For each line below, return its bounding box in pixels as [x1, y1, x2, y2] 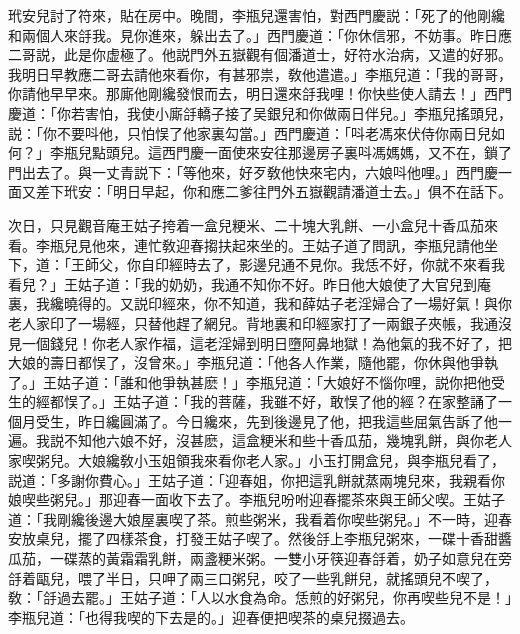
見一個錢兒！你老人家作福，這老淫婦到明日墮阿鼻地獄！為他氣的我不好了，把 [8, 332, 512, 353]
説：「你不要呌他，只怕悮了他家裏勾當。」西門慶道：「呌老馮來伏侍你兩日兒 [8, 122, 491, 143]
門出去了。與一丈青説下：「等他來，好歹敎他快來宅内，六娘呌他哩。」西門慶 [8, 161, 498, 182]
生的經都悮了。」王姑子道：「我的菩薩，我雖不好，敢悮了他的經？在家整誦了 [8, 391, 498, 412]
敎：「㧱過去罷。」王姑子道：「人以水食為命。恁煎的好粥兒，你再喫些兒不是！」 [8, 587, 512, 608]
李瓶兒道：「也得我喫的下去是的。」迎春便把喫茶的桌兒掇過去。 [8, 606, 414, 627]
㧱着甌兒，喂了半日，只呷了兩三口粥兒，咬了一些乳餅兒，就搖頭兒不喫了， [8, 567, 498, 588]
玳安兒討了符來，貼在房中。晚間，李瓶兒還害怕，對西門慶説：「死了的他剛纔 [8, 5, 505, 25]
